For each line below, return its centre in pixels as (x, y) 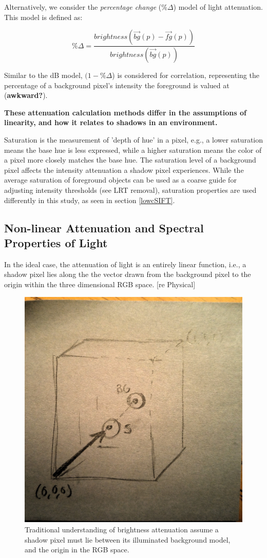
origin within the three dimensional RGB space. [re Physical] (100, 284)
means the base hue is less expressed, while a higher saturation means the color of (133, 150)
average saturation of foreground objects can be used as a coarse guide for (120, 180)
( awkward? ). (26, 95)
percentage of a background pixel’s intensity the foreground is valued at (117, 85)
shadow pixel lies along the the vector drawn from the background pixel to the (128, 274)
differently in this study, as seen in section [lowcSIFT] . (90, 200)
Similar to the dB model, (43, 75)
